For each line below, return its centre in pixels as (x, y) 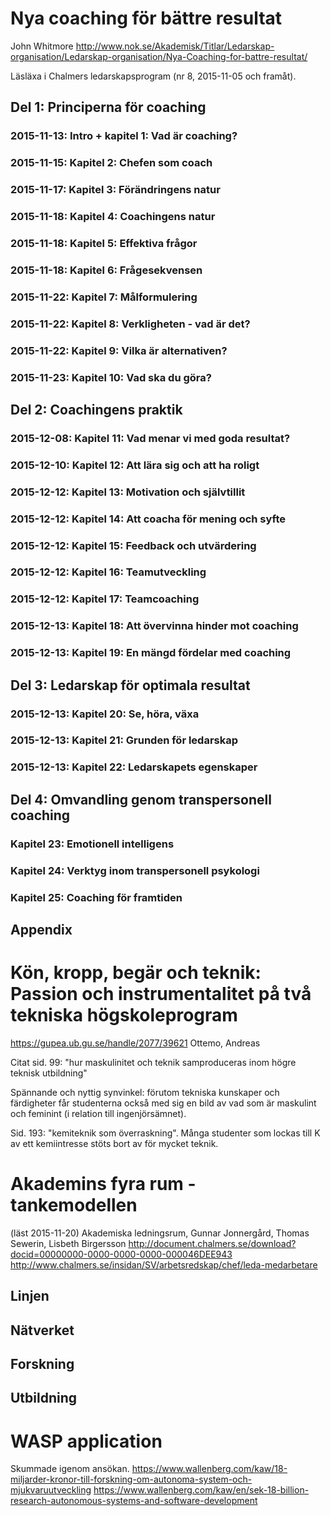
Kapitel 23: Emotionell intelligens (92, 844)
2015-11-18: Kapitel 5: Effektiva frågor (104, 243)
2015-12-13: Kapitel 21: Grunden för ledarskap (124, 740)
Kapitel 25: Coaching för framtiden (96, 897)
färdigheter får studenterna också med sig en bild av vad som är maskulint (163, 1103)
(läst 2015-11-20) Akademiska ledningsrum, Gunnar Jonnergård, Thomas (160, 1233)
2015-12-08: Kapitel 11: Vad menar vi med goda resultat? (150, 438)
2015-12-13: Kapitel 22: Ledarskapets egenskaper (134, 767)
